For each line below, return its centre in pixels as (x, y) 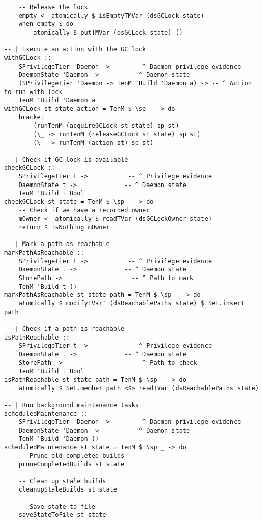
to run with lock (33, 92)
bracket (31, 117)
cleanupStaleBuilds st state (68, 490)
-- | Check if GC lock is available (66, 159)
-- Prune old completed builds (71, 456)
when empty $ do (46, 24)
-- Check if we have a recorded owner (84, 210)
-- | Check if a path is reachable (64, 329)
